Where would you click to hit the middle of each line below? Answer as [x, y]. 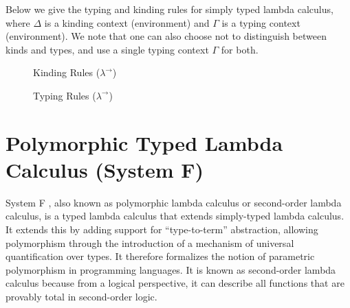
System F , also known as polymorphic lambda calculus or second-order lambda [174, 202]
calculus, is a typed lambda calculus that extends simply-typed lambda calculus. [175, 216]
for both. [240, 49]
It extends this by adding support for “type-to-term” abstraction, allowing [162, 229]
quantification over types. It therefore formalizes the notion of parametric [160, 256]
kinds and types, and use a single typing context [107, 49]
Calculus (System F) [105, 169]
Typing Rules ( [65, 95]
